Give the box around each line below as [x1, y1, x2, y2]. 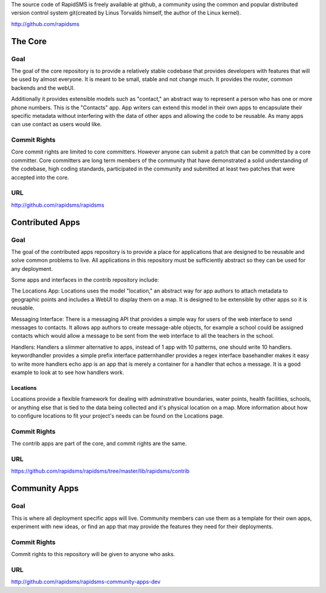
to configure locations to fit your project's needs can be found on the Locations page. [11, 412, 225, 420]
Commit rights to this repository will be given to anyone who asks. [11, 551, 175, 558]
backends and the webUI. [11, 84, 75, 91]
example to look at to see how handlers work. [11, 369, 124, 376]
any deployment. [11, 265, 53, 272]
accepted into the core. [11, 173, 69, 181]
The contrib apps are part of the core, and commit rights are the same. [11, 440, 187, 447]
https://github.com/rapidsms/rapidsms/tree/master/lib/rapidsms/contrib [11, 467, 190, 475]
